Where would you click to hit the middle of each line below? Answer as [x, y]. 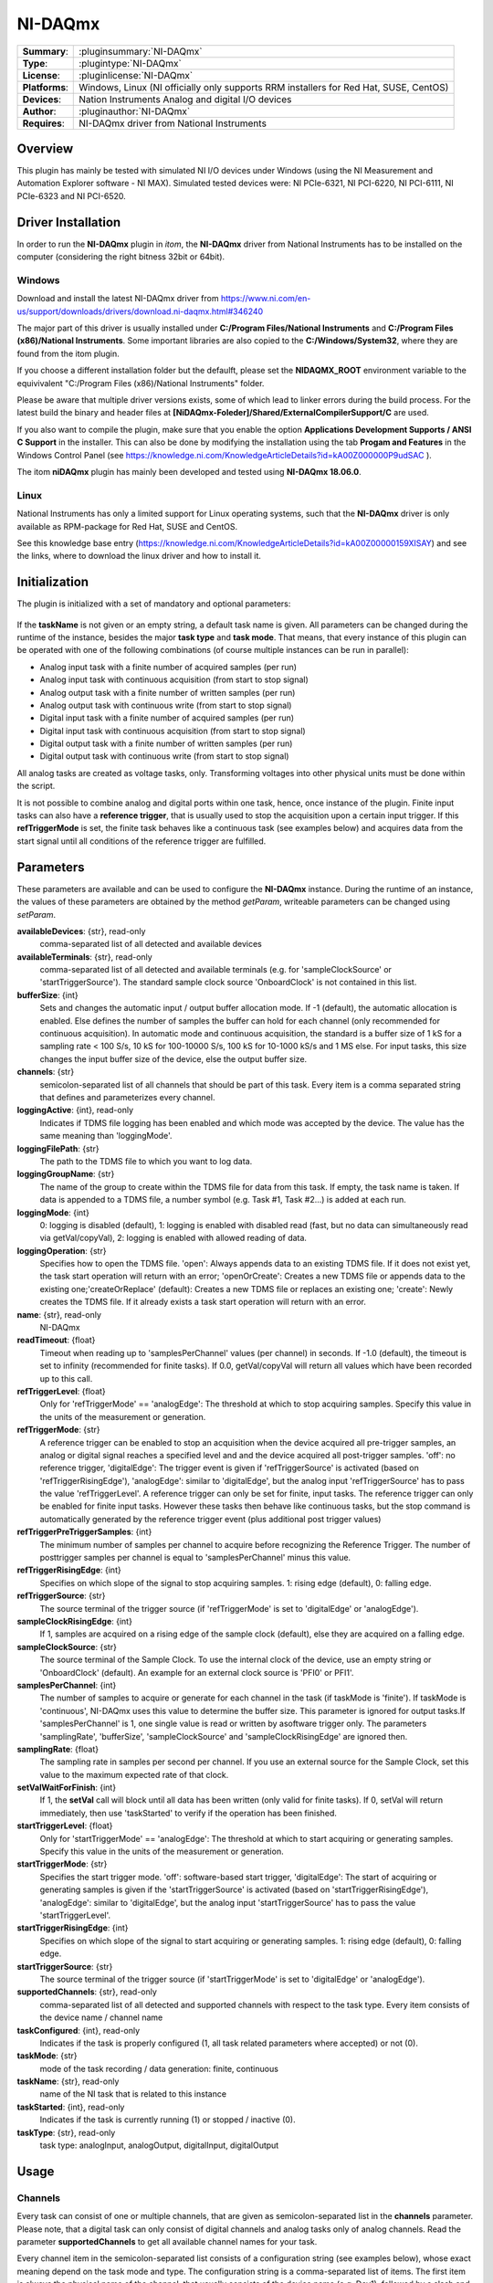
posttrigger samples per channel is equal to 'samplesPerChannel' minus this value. [195, 1558]
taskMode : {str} [47, 2056]
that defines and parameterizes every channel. [127, 1097]
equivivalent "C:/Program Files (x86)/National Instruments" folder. [141, 383]
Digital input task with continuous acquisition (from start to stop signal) [173, 731]
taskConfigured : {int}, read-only [79, 2030]
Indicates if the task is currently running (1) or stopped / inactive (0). [168, 2120]
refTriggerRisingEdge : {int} [69, 1570]
